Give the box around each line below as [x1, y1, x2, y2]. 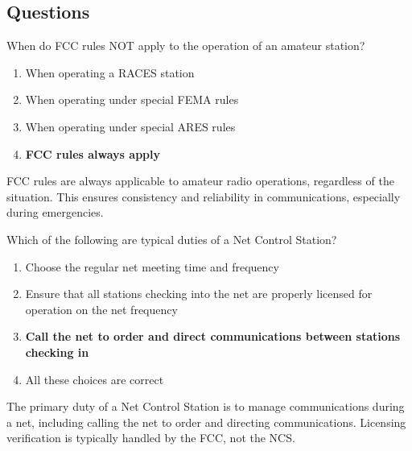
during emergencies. [6, 204, 104, 221]
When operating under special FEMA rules [25, 91, 239, 108]
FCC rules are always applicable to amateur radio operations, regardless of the [6, 172, 394, 189]
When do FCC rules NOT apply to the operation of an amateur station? [6, 37, 365, 54]
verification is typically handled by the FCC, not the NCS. [6, 429, 295, 446]
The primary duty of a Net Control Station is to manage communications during [6, 398, 405, 415]
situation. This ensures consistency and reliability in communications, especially [6, 188, 401, 205]
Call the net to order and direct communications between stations [25, 328, 401, 345]
